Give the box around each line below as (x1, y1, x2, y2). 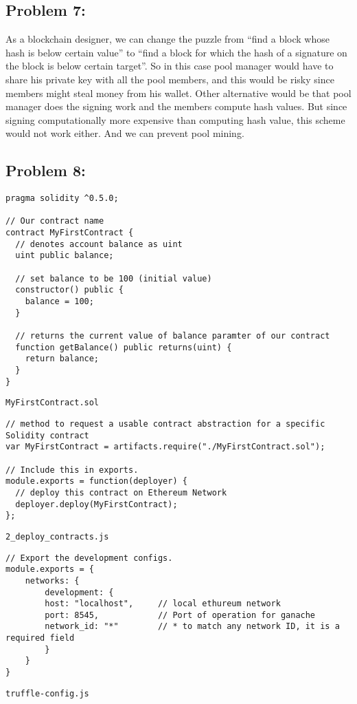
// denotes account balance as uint (15, 239, 183, 249)
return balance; (25, 354, 100, 364)
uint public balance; (15, 250, 114, 261)
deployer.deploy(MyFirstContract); (15, 499, 178, 509)
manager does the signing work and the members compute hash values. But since (5, 99, 347, 114)
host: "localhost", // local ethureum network (45, 599, 281, 609)
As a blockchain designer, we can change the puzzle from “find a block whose (5, 32, 330, 46)
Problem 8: (5, 160, 86, 181)
